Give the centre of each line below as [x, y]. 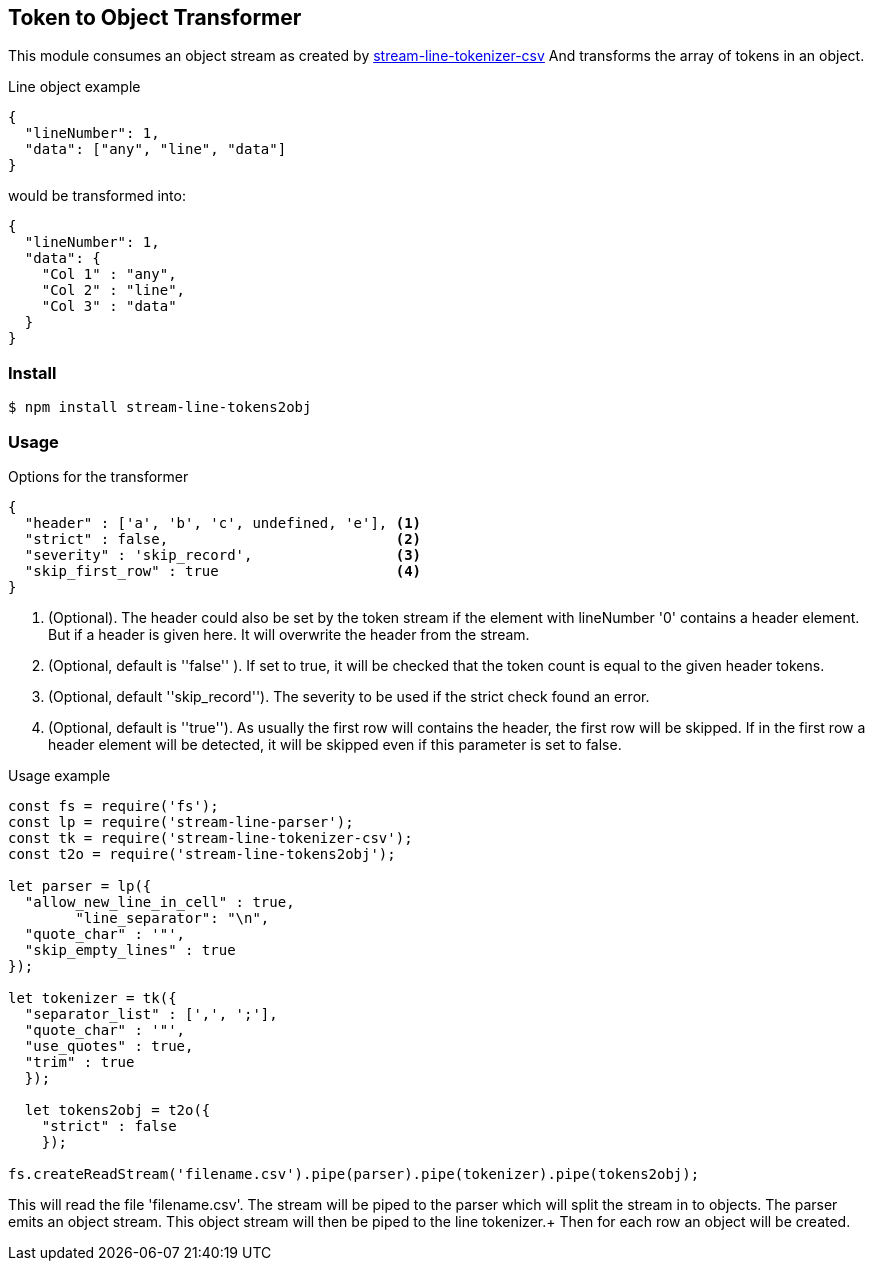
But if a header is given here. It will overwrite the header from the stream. [289, 634]
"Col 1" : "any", [109, 274]
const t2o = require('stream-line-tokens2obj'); [202, 853]
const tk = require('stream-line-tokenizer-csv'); [210, 837]
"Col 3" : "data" [109, 306]
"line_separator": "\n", [172, 917]
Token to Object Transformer [155, 17]
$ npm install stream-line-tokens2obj [160, 407]
